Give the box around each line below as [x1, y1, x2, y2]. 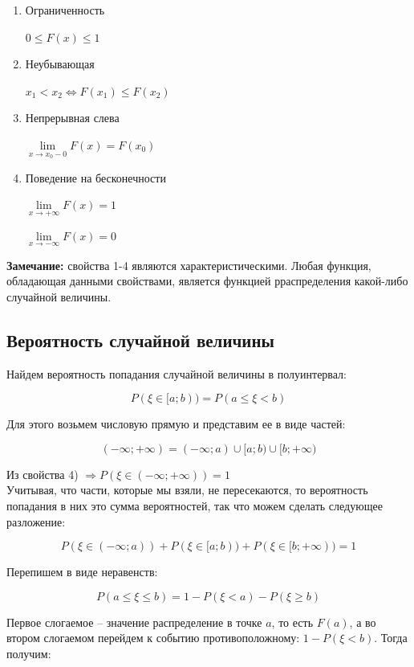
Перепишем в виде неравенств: [6, 563, 158, 580]
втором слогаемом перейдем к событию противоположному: [6, 629, 300, 646]
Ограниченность [25, 2, 105, 18]
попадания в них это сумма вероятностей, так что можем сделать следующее [6, 497, 383, 514]
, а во [349, 613, 376, 630]
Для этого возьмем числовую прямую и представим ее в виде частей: [6, 415, 346, 432]
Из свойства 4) [6, 465, 79, 482]
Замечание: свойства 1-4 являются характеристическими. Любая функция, [6, 256, 371, 273]
